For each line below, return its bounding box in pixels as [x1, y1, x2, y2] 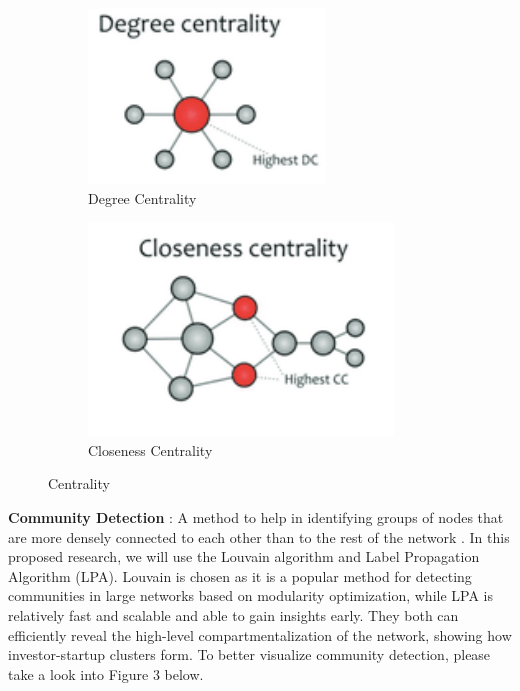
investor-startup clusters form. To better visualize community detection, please [8, 644, 491, 665]
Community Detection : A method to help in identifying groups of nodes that [8, 506, 504, 527]
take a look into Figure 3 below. [8, 663, 204, 684]
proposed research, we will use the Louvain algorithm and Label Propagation [8, 546, 480, 567]
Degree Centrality [88, 187, 197, 208]
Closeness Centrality [88, 439, 213, 460]
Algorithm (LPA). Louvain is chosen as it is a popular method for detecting [8, 565, 472, 586]
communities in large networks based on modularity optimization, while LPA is [8, 585, 493, 606]
